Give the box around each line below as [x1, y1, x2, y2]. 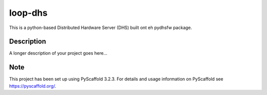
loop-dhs [9, 7, 48, 18]
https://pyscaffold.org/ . [9, 83, 56, 89]
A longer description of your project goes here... [9, 50, 107, 56]
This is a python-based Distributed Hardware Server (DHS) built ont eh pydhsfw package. [9, 25, 192, 31]
